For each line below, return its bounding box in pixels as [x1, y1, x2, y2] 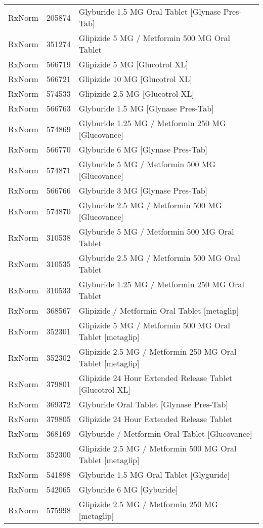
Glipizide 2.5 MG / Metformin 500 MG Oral [78, 442, 237, 454]
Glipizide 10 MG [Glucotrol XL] [78, 73, 192, 85]
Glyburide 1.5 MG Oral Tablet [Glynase [78, 6, 221, 17]
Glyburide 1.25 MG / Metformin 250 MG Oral [78, 278, 245, 290]
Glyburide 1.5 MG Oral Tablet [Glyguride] [78, 469, 230, 480]
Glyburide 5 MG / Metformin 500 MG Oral [78, 225, 234, 237]
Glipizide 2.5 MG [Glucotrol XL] [78, 88, 195, 99]
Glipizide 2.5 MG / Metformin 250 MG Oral [78, 346, 237, 357]
